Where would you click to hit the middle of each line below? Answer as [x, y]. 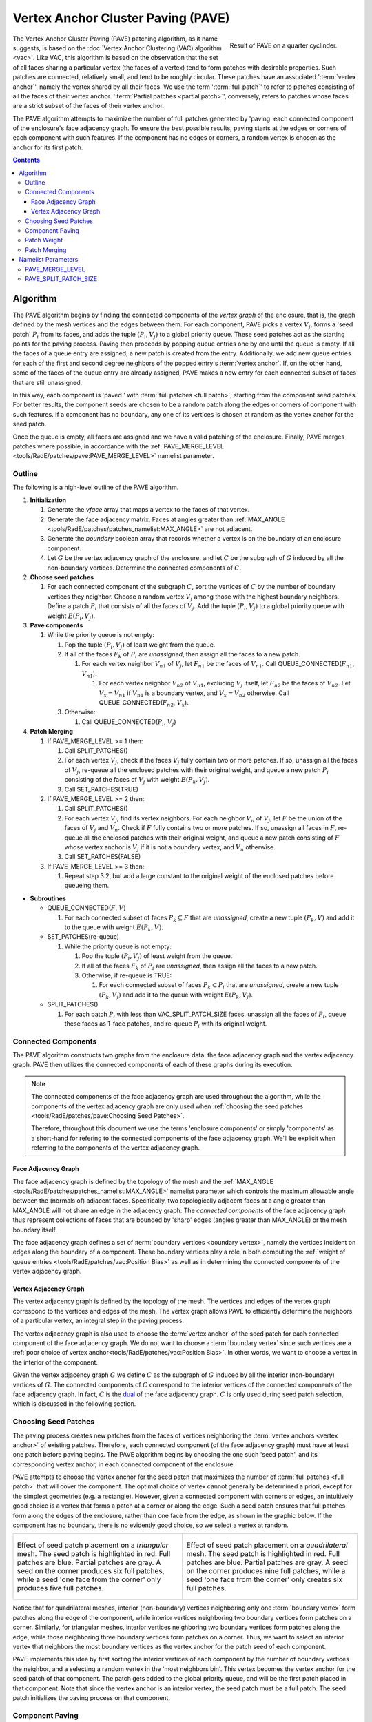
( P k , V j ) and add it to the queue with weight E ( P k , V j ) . [176, 995]
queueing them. [87, 886]
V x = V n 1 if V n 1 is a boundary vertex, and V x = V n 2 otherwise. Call [194, 694]
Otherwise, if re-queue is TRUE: [127, 975]
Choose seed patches [62, 577]
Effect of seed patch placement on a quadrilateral [267, 1545]
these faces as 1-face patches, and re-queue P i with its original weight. [166, 1024]
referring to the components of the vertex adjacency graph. [115, 1148]
